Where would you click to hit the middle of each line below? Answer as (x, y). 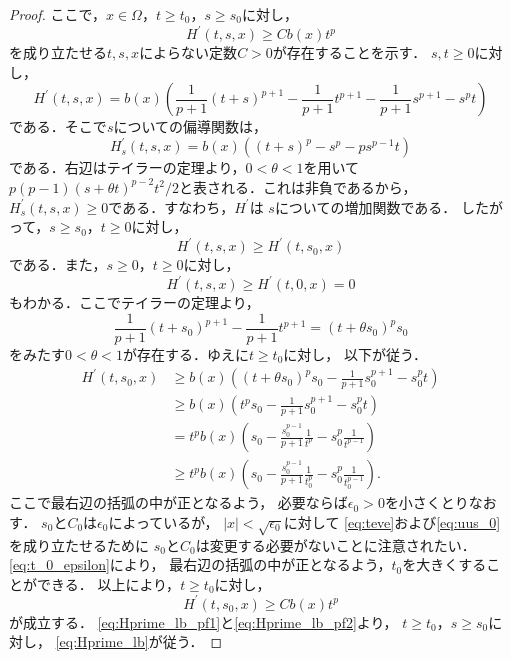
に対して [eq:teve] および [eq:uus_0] (392, 521)
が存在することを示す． (349, 52)
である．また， (58, 264)
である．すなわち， (171, 206)
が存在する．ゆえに (185, 354)
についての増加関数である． (365, 206)
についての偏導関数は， (190, 126)
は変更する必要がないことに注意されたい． (335, 544)
